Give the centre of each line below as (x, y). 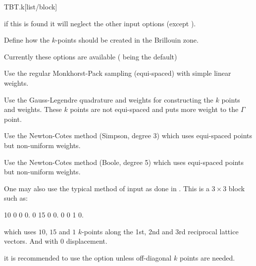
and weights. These (33, 109)
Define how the (27, 40)
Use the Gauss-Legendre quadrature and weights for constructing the (109, 99)
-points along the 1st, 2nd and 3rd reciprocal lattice (160, 231)
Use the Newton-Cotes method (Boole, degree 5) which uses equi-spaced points (124, 162)
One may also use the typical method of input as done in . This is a (107, 188)
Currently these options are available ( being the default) (91, 56)
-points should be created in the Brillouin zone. (127, 40)
